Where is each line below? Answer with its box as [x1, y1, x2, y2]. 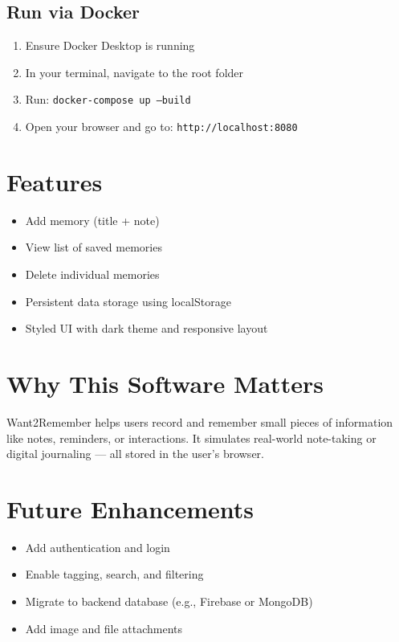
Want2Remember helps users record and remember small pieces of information [6, 413, 393, 430]
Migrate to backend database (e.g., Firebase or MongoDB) [25, 593, 313, 610]
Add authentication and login [25, 538, 170, 555]
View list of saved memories [25, 239, 162, 256]
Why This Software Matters [6, 366, 324, 399]
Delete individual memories [25, 266, 160, 283]
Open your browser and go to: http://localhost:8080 [25, 118, 298, 135]
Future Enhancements [6, 492, 254, 525]
